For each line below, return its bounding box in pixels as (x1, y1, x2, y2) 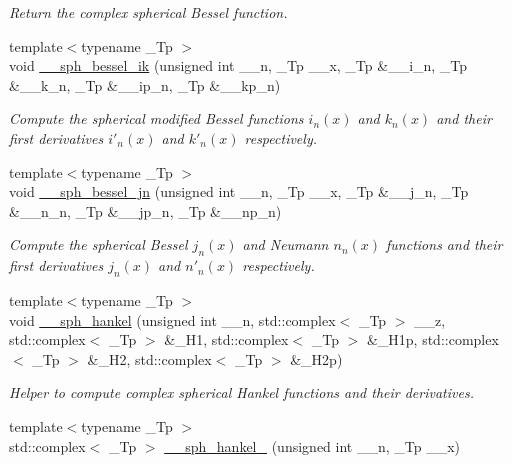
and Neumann (242, 234, 329, 255)
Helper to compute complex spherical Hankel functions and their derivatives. (9, 382, 474, 403)
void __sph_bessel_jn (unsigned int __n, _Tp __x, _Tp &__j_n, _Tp (9, 181, 469, 202)
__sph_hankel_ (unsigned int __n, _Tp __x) (164, 435, 461, 456)
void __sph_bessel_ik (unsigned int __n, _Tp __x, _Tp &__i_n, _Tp (9, 55, 468, 76)
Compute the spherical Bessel (9, 234, 188, 255)
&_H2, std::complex (87, 348, 212, 369)
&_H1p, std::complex (366, 329, 499, 350)
